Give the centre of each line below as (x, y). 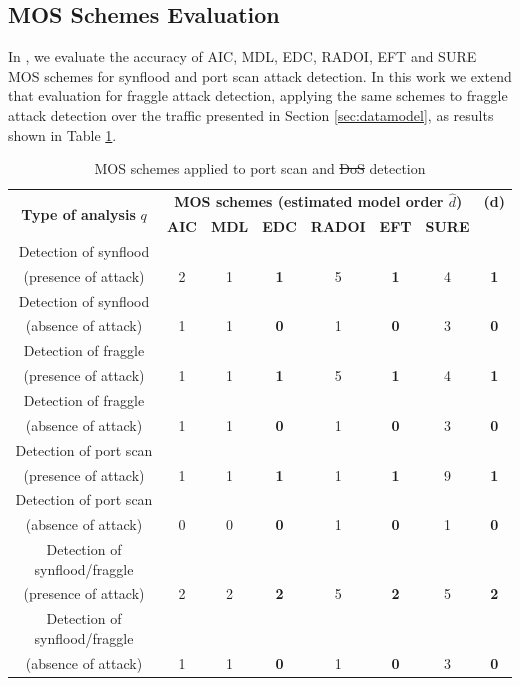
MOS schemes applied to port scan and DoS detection (260, 168)
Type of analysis (78, 213)
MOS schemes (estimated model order (309, 201)
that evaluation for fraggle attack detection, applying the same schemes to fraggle (258, 95)
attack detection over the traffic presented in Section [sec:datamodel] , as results (251, 114)
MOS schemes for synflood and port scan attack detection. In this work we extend (260, 75)
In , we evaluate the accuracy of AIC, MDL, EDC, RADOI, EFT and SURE (242, 56)
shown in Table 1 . (62, 134)
